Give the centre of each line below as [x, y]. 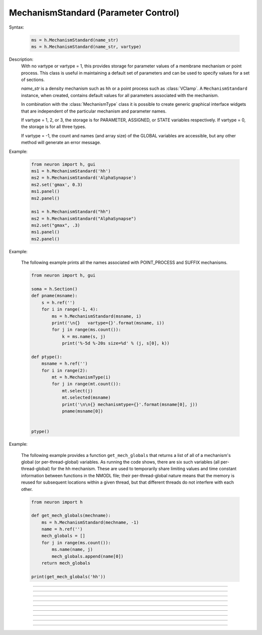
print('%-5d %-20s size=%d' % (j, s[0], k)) [116, 343]
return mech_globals [66, 563]
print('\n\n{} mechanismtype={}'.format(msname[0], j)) [130, 404]
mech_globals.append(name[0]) [88, 556]
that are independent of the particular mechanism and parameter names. [94, 111]
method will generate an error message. [61, 143]
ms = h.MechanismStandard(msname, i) [97, 316]
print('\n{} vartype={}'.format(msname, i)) [108, 323]
